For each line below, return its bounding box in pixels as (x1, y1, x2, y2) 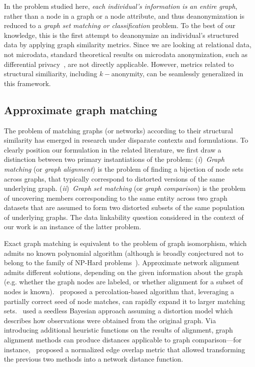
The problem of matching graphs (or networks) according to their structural (4, 125, 233, 135)
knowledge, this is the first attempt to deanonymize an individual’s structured (4, 30, 239, 40)
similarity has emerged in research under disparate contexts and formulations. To (4, 135, 248, 145)
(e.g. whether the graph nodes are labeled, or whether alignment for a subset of (4, 276, 243, 287)
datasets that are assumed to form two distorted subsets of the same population (4, 202, 245, 213)
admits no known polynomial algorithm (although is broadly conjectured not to (4, 247, 244, 258)
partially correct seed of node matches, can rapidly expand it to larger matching (4, 296, 245, 306)
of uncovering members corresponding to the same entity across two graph (4, 192, 227, 203)
